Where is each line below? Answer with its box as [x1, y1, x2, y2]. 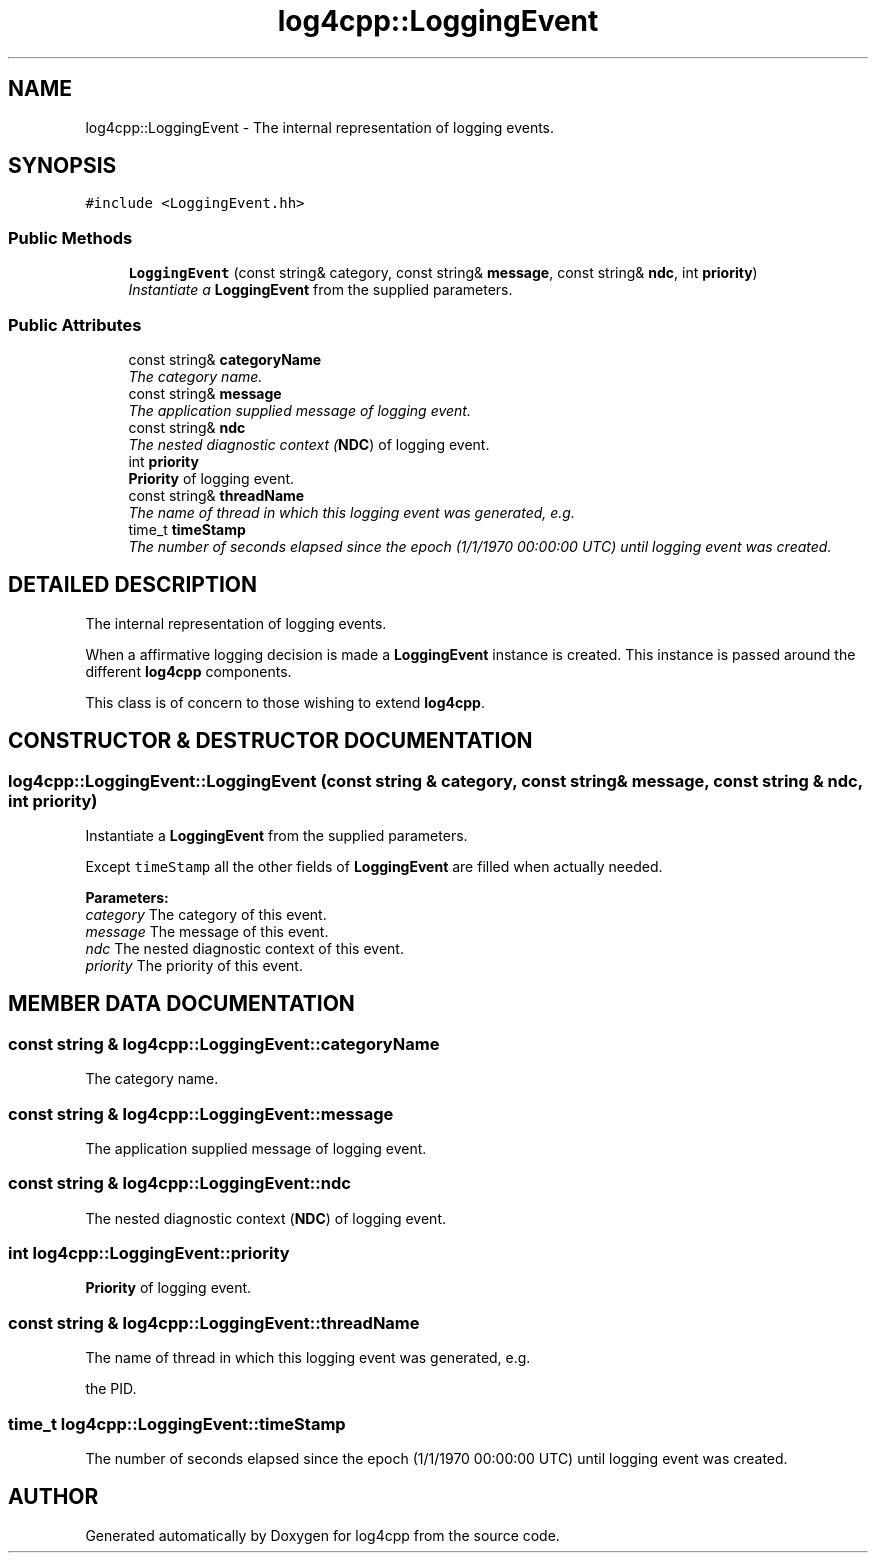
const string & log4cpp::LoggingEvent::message [8, 1103, 394, 1124]
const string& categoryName [128, 350, 322, 368]
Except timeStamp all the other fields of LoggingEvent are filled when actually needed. [85, 858, 663, 875]
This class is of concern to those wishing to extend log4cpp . [85, 693, 485, 711]
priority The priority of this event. [85, 957, 303, 974]
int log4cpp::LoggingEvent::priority [8, 1243, 290, 1264]
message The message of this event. [85, 923, 329, 940]
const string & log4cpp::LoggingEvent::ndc [8, 1173, 351, 1194]
